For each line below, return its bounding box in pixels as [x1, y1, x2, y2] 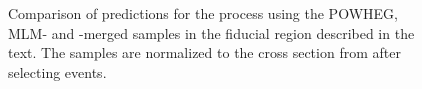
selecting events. [8, 61, 107, 82]
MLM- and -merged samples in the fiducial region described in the [8, 22, 415, 43]
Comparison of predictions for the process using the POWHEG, [8, 3, 398, 23]
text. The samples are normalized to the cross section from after [8, 42, 401, 63]
